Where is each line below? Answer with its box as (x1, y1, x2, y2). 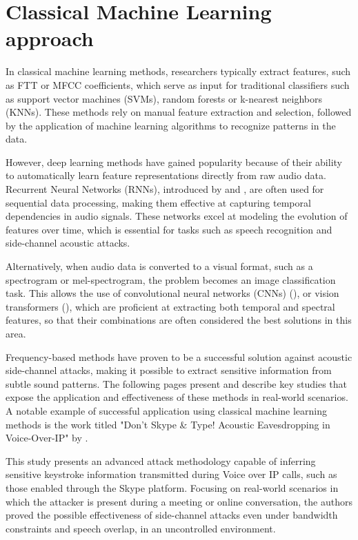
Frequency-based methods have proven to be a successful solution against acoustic (6, 349, 352, 364)
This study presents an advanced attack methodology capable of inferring (6, 453, 316, 468)
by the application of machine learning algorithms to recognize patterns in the (6, 118, 336, 132)
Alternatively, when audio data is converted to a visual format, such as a (6, 259, 313, 273)
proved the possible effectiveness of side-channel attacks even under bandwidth (6, 508, 338, 522)
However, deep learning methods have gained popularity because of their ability (6, 154, 342, 169)
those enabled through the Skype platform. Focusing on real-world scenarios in (6, 480, 339, 495)
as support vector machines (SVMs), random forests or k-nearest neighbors (6, 91, 322, 105)
